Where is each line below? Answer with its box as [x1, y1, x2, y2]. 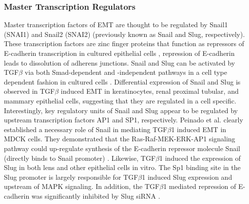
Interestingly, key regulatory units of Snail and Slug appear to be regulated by [4, 105, 238, 115]
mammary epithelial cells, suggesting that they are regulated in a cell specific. [4, 95, 236, 105]
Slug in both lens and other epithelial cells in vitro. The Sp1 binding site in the [4, 162, 241, 172]
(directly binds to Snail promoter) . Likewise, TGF [4, 153, 156, 163]
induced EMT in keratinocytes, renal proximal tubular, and [60, 86, 239, 96]
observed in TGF [4, 86, 55, 96]
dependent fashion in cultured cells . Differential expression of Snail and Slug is [4, 76, 241, 86]
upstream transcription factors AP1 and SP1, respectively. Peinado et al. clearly [4, 115, 243, 125]
